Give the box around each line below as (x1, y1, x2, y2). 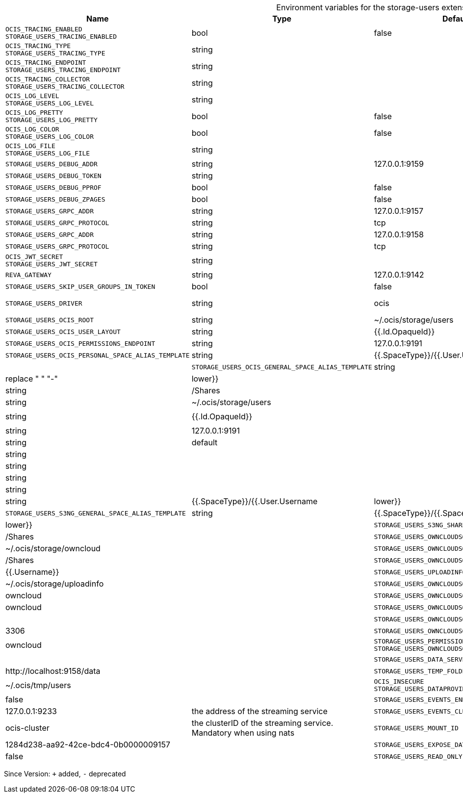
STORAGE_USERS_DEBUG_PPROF (5, 183, 102, 191)
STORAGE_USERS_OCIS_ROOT (5, 316, 94, 324)
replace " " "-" (5, 374, 58, 384)
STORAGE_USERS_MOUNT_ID (374, 724, 459, 732)
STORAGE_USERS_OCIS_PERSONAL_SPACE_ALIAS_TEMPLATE (5, 351, 190, 359)
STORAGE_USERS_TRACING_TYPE (5, 50, 105, 57)
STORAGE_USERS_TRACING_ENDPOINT (5, 66, 121, 74)
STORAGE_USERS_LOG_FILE (5, 150, 90, 157)
